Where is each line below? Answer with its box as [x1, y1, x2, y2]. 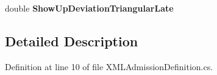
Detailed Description [5, 31, 138, 50]
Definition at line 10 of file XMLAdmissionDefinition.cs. [5, 60, 213, 73]
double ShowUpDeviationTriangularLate [5, 2, 174, 14]
